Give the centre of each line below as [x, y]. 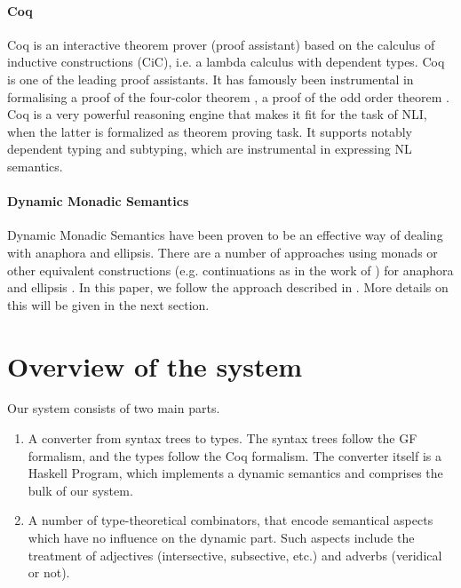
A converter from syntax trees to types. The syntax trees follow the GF [223, 438]
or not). [49, 572]
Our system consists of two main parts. [114, 408]
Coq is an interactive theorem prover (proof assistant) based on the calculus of [221, 44]
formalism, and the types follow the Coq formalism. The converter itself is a [235, 455]
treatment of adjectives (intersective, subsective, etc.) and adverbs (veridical [235, 555]
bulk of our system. [80, 490]
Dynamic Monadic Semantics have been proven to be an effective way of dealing [225, 235]
